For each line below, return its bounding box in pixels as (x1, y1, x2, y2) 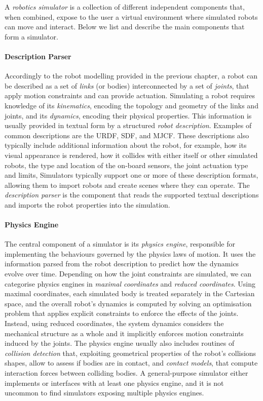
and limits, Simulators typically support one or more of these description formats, (5, 170, 258, 180)
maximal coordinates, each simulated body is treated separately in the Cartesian (5, 288, 255, 299)
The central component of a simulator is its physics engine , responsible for (5, 238, 235, 249)
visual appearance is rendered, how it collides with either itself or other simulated (5, 149, 258, 160)
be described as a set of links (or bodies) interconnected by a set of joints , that (5, 80, 249, 91)
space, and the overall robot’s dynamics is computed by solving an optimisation (5, 298, 252, 308)
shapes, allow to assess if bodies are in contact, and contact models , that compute (5, 357, 258, 368)
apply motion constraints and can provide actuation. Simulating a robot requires (5, 90, 255, 101)
